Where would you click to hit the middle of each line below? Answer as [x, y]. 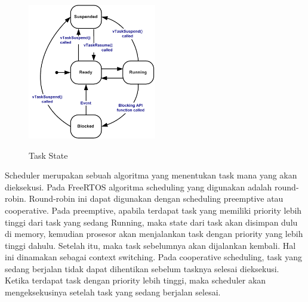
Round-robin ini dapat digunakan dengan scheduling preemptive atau [156, 198]
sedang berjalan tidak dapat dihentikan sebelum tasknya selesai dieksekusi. [142, 268]
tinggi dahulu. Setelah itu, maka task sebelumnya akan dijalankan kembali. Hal [150, 245]
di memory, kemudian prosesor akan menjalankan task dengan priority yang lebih [154, 234]
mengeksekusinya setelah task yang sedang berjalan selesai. [113, 292]
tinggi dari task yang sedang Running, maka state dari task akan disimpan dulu [151, 222]
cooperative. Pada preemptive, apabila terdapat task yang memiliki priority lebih [153, 210]
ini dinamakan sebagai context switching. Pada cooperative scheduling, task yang [153, 257]
